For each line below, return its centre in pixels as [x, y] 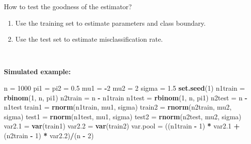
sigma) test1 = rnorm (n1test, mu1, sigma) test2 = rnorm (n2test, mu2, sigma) [123, 116]
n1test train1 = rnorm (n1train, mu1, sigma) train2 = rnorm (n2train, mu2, [118, 107]
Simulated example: [37, 72]
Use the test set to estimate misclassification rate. [89, 39]
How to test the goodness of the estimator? [68, 6]
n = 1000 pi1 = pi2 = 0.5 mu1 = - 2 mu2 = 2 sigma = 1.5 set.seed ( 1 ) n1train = [125, 88]
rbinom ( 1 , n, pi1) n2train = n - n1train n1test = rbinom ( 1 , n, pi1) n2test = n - [126, 97]
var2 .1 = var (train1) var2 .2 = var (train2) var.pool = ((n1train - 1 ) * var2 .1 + [122, 126]
